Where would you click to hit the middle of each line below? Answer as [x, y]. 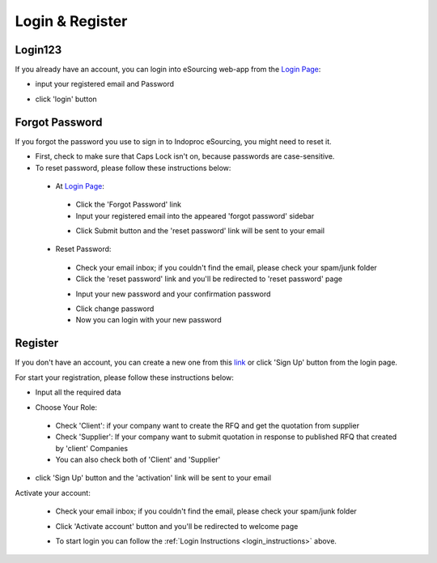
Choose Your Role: [66, 407]
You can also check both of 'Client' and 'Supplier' [138, 460]
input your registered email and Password [104, 84]
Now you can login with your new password [148, 320]
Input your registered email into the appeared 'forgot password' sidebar [195, 215]
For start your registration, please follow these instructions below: [125, 377]
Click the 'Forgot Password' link [129, 205]
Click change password [115, 309]
